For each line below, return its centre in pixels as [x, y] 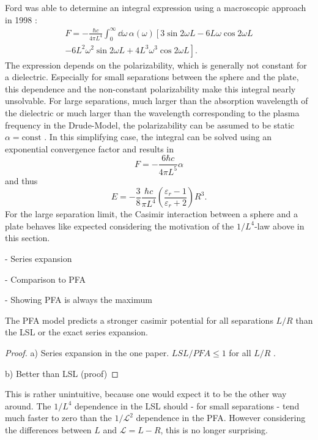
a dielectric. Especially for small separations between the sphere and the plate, [152, 77]
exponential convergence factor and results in [89, 148]
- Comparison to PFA [45, 279]
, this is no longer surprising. [214, 430]
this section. [28, 238]
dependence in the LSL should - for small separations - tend [187, 405]
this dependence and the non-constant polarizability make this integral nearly [150, 88]
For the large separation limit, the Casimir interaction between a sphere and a [151, 214]
